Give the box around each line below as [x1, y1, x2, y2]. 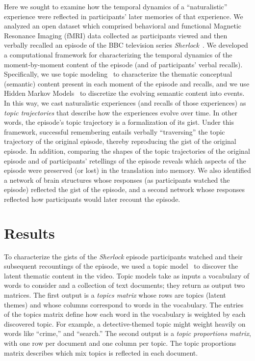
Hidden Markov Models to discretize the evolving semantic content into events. [4, 88, 245, 98]
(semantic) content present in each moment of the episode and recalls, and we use [4, 78, 250, 88]
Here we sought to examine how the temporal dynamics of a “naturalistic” [4, 1, 228, 11]
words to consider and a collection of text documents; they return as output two [4, 280, 245, 290]
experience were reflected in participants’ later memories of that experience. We [4, 11, 243, 21]
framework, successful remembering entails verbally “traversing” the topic [4, 126, 225, 137]
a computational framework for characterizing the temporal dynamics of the [4, 49, 232, 59]
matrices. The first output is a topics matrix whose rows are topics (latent [4, 289, 226, 300]
